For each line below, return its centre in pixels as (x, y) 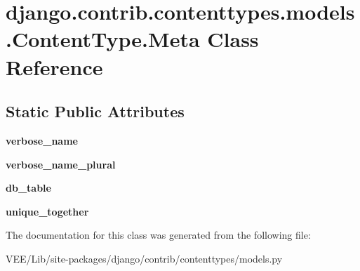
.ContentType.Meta (103, 39)
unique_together (47, 211)
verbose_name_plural (61, 164)
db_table (28, 188)
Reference (54, 66)
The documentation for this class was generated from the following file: (158, 235)
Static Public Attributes (95, 111)
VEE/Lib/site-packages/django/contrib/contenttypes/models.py (144, 258)
